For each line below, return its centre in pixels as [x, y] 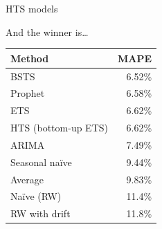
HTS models [32, 8]
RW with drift [40, 213]
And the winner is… [47, 31]
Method [30, 58]
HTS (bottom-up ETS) [59, 128]
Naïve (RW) [36, 196]
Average [27, 179]
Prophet [28, 93]
